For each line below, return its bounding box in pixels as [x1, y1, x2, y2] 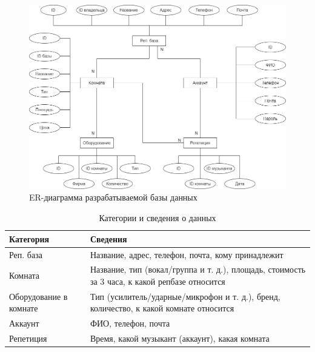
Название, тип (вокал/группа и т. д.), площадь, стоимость [90, 263, 306, 276]
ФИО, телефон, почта [90, 317, 170, 330]
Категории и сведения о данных [99, 211, 216, 224]
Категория [9, 232, 50, 245]
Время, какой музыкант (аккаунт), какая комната [90, 332, 270, 345]
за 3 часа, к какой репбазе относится [90, 274, 225, 287]
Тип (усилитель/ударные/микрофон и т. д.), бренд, [90, 290, 280, 302]
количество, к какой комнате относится [90, 302, 234, 314]
